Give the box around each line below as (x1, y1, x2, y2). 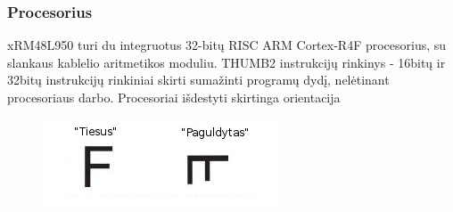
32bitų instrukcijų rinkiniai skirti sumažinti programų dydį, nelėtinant (7, 70, 390, 89)
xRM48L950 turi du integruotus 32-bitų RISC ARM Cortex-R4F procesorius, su (7, 36, 447, 54)
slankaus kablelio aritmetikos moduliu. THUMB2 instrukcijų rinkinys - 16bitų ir (7, 53, 446, 71)
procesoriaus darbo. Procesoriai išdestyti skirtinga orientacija (7, 88, 341, 106)
